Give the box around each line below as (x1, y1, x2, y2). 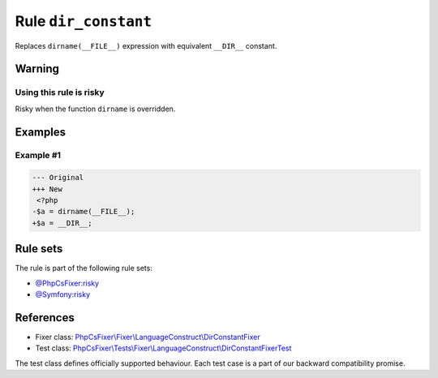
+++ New (32, 184, 62, 194)
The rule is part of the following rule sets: (15, 264, 153, 273)
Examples (15, 125, 67, 139)
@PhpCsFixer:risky (35, 278, 100, 288)
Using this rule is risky (15, 87, 105, 98)
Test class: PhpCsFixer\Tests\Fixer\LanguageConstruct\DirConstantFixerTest (35, 343, 292, 353)
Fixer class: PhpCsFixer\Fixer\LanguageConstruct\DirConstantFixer (35, 333, 260, 342)
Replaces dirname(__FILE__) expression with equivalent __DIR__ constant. (15, 41, 277, 50)
